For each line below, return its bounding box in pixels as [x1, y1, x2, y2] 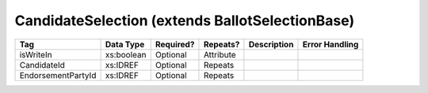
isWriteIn [19, 49, 52, 60]
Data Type [105, 39, 145, 50]
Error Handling [302, 39, 359, 50]
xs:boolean [105, 49, 147, 60]
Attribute [203, 49, 237, 60]
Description [248, 39, 294, 50]
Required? [155, 39, 195, 50]
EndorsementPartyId [19, 69, 97, 80]
